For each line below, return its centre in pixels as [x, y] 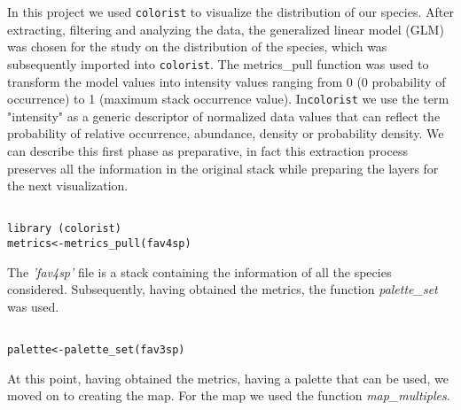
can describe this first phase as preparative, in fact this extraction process [207, 150]
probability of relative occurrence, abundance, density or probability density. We [226, 133]
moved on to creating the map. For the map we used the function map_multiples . [229, 395]
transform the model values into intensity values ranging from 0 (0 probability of [227, 81]
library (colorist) [64, 229]
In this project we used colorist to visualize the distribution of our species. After [230, 12]
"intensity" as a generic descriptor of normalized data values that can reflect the [224, 116]
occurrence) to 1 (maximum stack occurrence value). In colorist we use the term [228, 99]
